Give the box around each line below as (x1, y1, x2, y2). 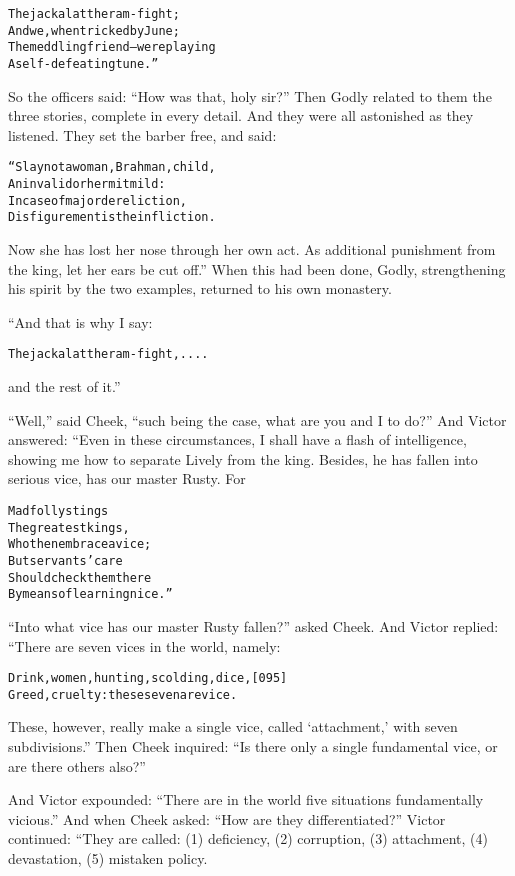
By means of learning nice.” (8, 587, 173, 602)
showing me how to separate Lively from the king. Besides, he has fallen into (8, 448, 478, 469)
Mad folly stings (8, 504, 109, 519)
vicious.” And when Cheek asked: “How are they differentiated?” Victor (8, 808, 446, 829)
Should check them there (8, 570, 152, 585)
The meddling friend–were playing (8, 40, 216, 55)
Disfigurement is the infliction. (8, 210, 216, 225)
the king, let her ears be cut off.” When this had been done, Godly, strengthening (8, 258, 506, 279)
